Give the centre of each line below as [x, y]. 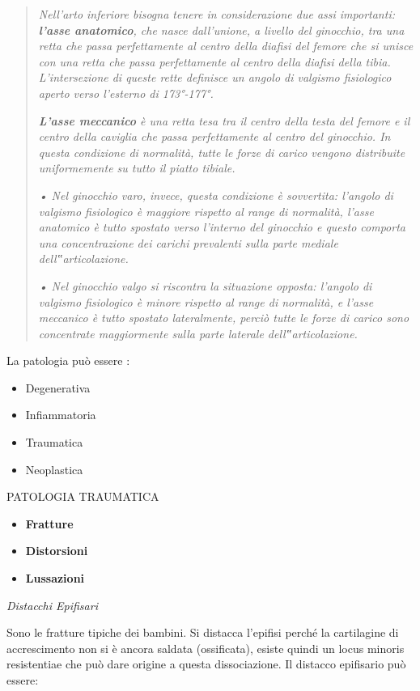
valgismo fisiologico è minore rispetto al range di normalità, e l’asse [206, 301]
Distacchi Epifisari [52, 605]
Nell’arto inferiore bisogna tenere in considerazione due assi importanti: [216, 14]
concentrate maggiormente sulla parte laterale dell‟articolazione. [198, 333]
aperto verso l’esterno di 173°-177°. [126, 93]
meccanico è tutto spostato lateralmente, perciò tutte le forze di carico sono [224, 318]
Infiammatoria [61, 415]
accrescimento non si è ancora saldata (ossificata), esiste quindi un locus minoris [206, 648]
